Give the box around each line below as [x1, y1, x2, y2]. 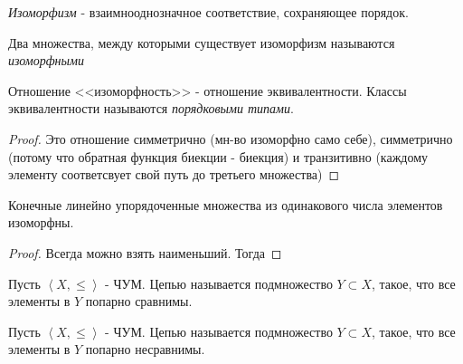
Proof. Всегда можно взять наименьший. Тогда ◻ [8, 243, 282, 262]
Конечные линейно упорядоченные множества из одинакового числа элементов [8, 195, 443, 214]
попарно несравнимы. [85, 340, 205, 359]
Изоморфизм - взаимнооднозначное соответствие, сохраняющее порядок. [8, 3, 409, 21]
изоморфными [8, 51, 84, 70]
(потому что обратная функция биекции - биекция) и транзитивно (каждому [8, 147, 429, 166]
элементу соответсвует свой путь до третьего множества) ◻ [8, 165, 340, 184]
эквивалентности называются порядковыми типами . [8, 99, 294, 118]
